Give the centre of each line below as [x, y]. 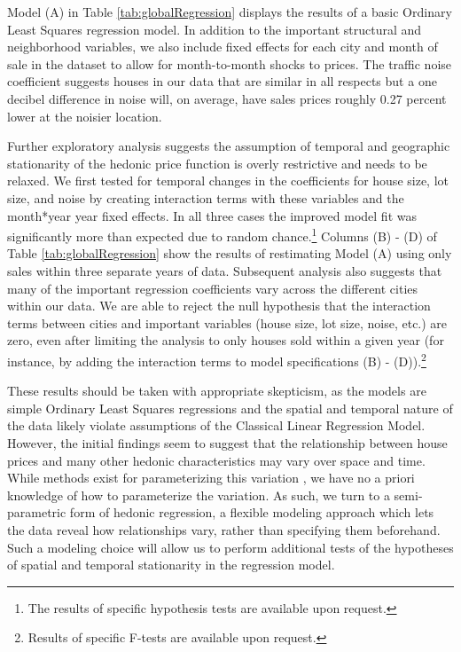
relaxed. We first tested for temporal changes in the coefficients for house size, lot [228, 181]
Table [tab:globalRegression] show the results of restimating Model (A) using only [230, 253]
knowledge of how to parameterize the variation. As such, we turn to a [199, 495]
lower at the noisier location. [85, 116]
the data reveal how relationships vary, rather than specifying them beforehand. [224, 529]
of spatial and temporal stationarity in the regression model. [171, 565]
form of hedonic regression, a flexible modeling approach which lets [252, 512]
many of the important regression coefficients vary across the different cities [213, 288]
